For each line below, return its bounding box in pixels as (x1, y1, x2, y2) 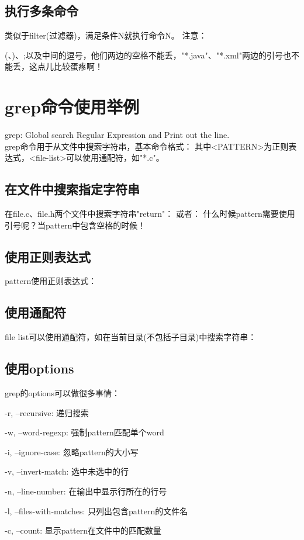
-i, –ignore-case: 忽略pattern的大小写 (5, 445, 139, 458)
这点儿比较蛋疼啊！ (29, 60, 103, 72)
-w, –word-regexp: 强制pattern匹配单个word (5, 426, 164, 438)
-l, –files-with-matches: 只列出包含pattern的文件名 (5, 504, 188, 517)
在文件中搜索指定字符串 (5, 180, 140, 198)
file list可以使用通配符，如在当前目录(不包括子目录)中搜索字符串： (5, 331, 257, 343)
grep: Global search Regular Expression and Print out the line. (5, 129, 230, 141)
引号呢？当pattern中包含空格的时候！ (5, 219, 146, 231)
